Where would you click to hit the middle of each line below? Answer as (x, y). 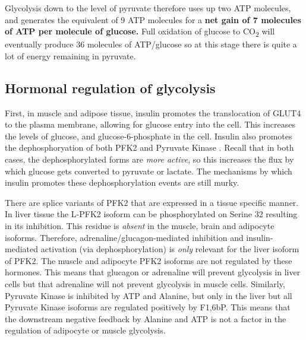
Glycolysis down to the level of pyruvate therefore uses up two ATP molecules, (148, 8)
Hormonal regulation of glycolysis (110, 88)
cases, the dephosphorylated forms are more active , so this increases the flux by (149, 159)
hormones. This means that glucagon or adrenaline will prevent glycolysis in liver (153, 272)
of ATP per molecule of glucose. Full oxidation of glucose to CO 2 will (140, 32)
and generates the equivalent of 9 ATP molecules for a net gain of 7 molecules (153, 19)
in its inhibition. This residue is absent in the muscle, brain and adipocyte (140, 226)
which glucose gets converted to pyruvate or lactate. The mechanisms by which (149, 171)
